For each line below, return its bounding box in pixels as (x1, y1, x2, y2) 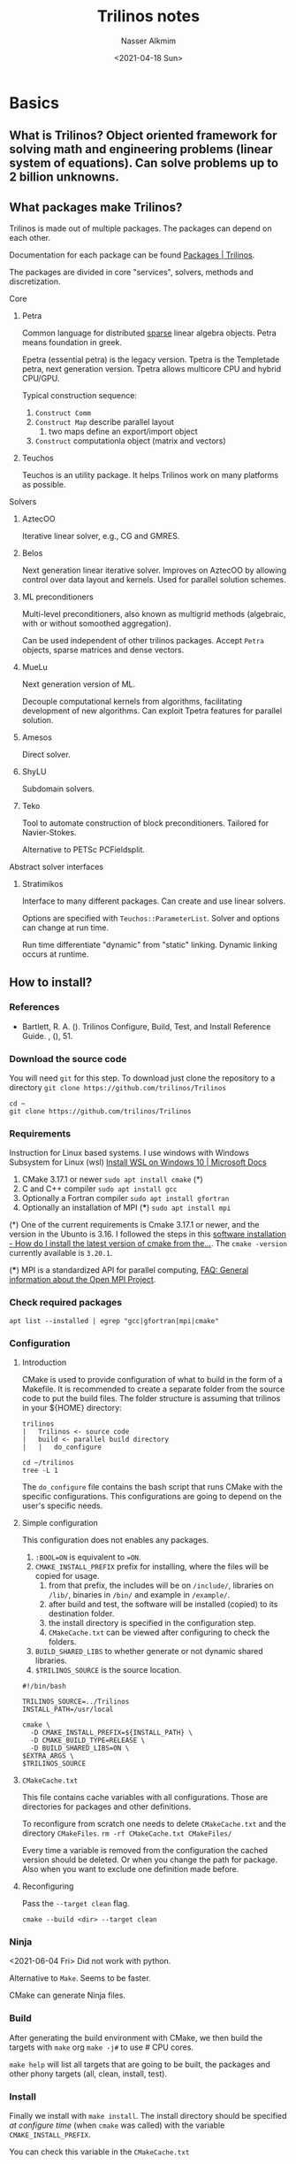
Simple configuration (21, 1518, 99, 1529)
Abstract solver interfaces (9, 861, 104, 873)
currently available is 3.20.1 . (9, 1248, 113, 1259)
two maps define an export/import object (48, 427, 198, 437)
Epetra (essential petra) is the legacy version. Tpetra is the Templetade (21, 354, 280, 365)
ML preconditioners (21, 591, 95, 603)
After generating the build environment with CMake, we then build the (9, 2032, 263, 2043)
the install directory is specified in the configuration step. (48, 1618, 256, 1629)
